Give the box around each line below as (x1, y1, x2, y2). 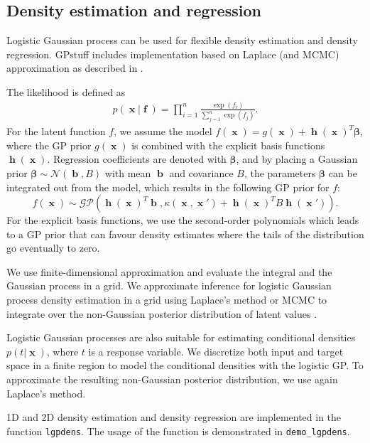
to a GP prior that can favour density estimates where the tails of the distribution (6, 226, 364, 241)
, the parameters (244, 165, 316, 180)
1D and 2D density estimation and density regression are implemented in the (6, 410, 342, 425)
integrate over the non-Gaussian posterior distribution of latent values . (6, 306, 317, 321)
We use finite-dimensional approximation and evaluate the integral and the (6, 264, 332, 279)
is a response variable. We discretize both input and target (88, 343, 344, 358)
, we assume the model (114, 124, 212, 139)
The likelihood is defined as (6, 84, 126, 99)
